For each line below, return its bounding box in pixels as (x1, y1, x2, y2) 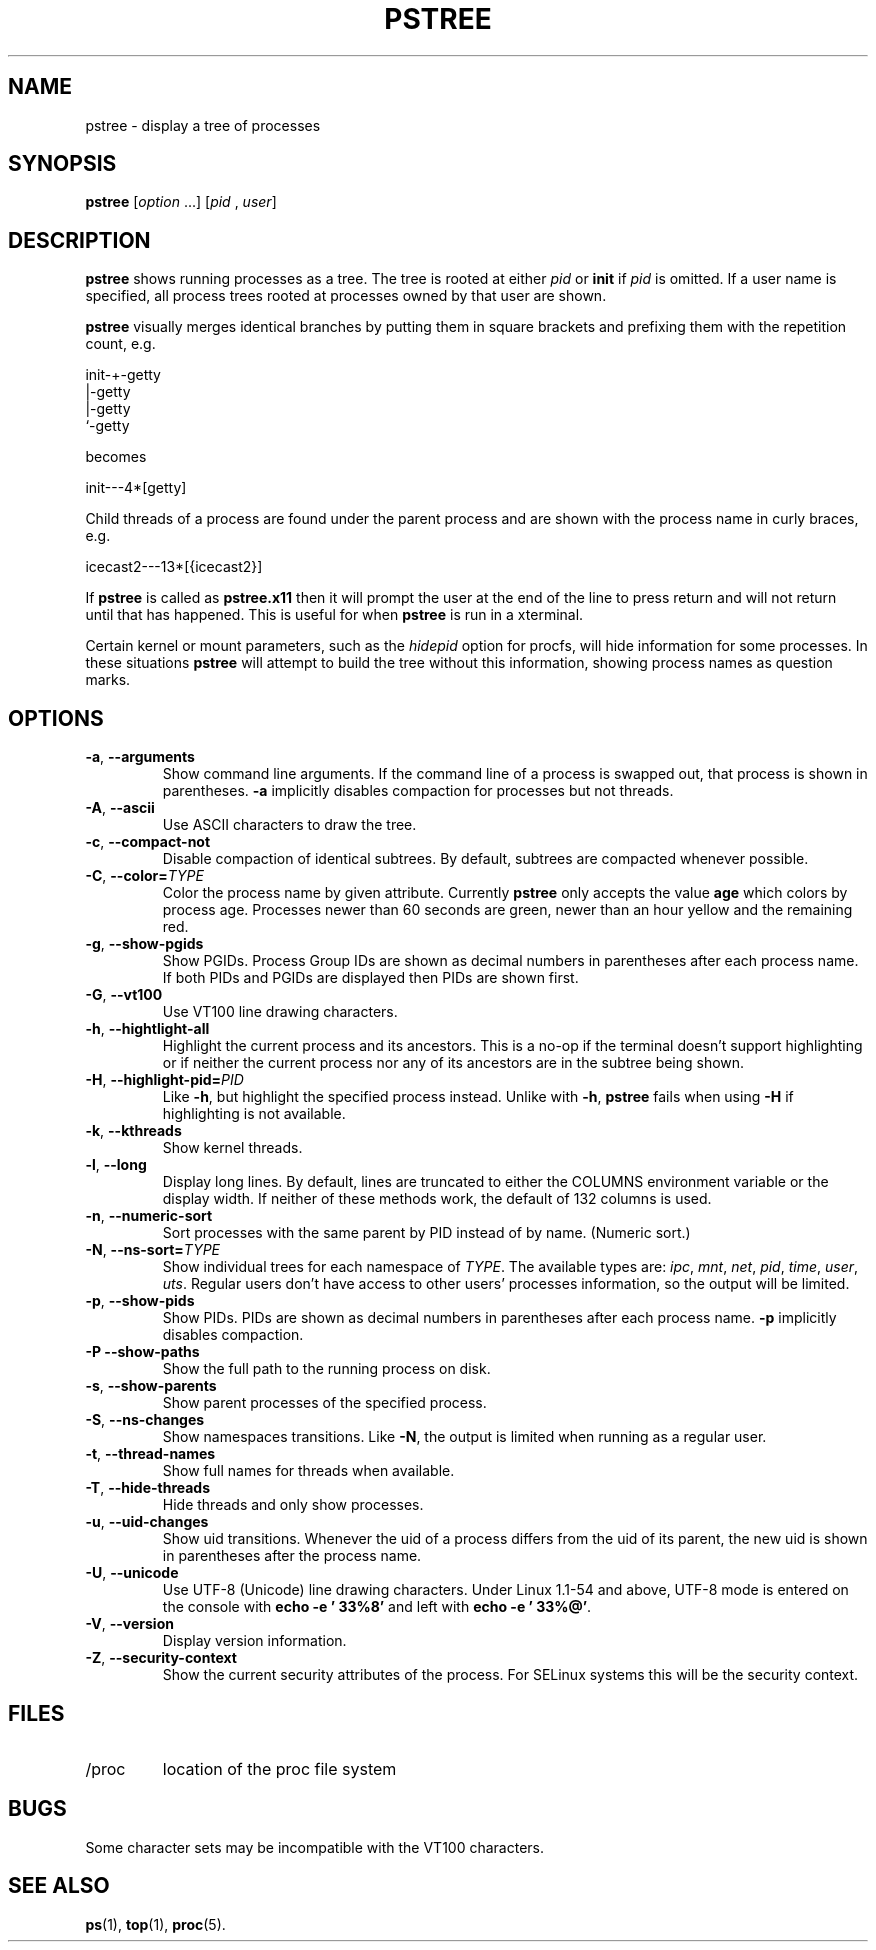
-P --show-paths (85, 1343, 200, 1361)
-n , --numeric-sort (85, 1207, 213, 1225)
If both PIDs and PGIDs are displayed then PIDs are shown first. (162, 969, 579, 987)
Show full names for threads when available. (162, 1462, 455, 1480)
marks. (85, 671, 131, 689)
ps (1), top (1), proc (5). (85, 1915, 226, 1933)
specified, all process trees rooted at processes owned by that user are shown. (85, 287, 607, 305)
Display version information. (162, 1632, 347, 1650)
